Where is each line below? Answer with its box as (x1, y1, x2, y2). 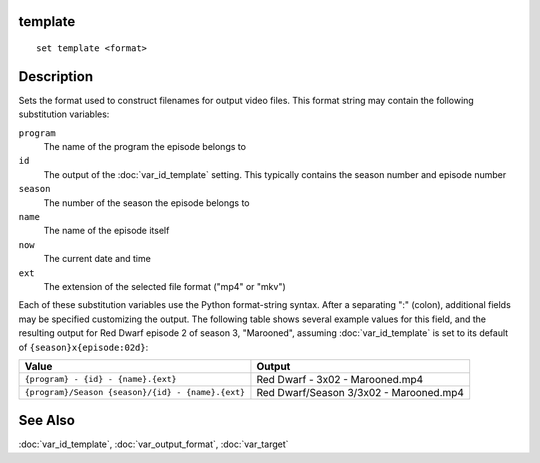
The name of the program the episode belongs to (43, 141, 247, 153)
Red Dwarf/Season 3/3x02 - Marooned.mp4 (256, 385, 465, 399)
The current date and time (43, 253, 152, 265)
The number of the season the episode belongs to (43, 196, 250, 209)
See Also (18, 412, 75, 429)
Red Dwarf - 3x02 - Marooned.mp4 (256, 372, 424, 386)
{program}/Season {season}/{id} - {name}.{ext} (24, 387, 245, 398)
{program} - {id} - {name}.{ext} (24, 374, 177, 385)
